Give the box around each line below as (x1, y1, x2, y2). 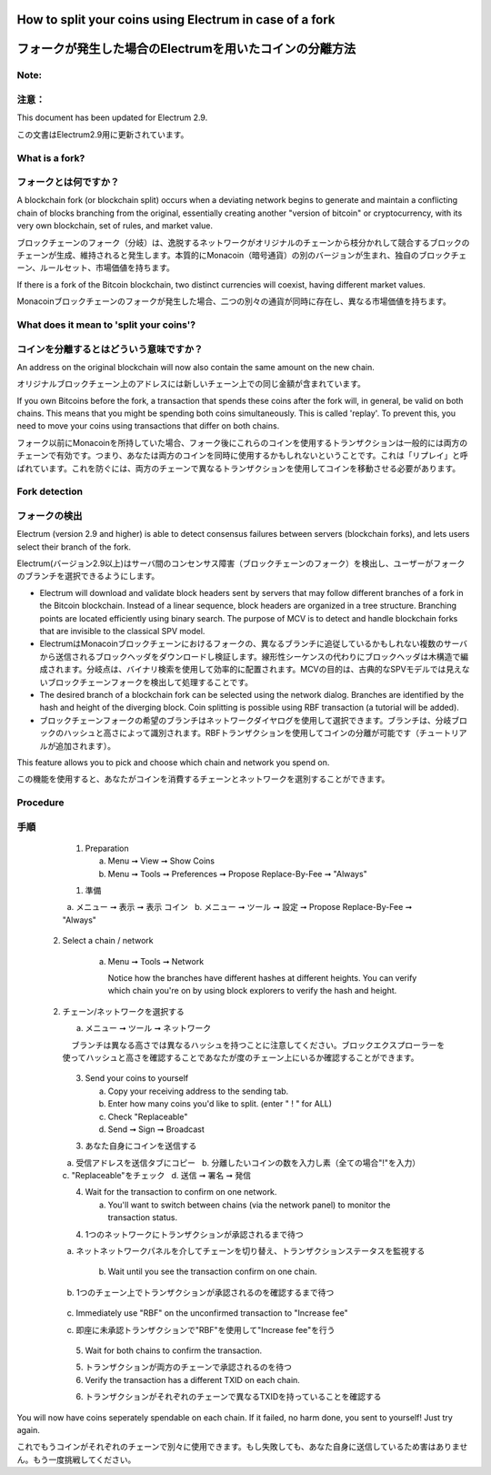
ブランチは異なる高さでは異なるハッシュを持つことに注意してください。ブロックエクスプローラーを (71, 1039, 446, 1050)
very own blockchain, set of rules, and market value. (16, 220, 214, 231)
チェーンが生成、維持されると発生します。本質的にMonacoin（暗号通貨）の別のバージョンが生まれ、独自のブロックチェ (16, 250, 467, 260)
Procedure (16, 796, 65, 809)
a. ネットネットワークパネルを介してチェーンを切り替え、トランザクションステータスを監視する (66, 1246, 426, 1257)
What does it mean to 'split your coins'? (16, 318, 196, 331)
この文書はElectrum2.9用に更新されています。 (16, 128, 189, 140)
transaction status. (107, 1212, 177, 1223)
